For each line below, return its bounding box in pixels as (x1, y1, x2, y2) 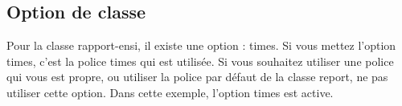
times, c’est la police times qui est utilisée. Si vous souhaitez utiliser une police (6, 52, 394, 69)
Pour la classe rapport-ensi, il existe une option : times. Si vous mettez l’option (6, 37, 396, 54)
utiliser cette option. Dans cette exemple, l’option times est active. (6, 84, 334, 100)
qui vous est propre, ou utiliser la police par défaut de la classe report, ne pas (6, 68, 388, 85)
